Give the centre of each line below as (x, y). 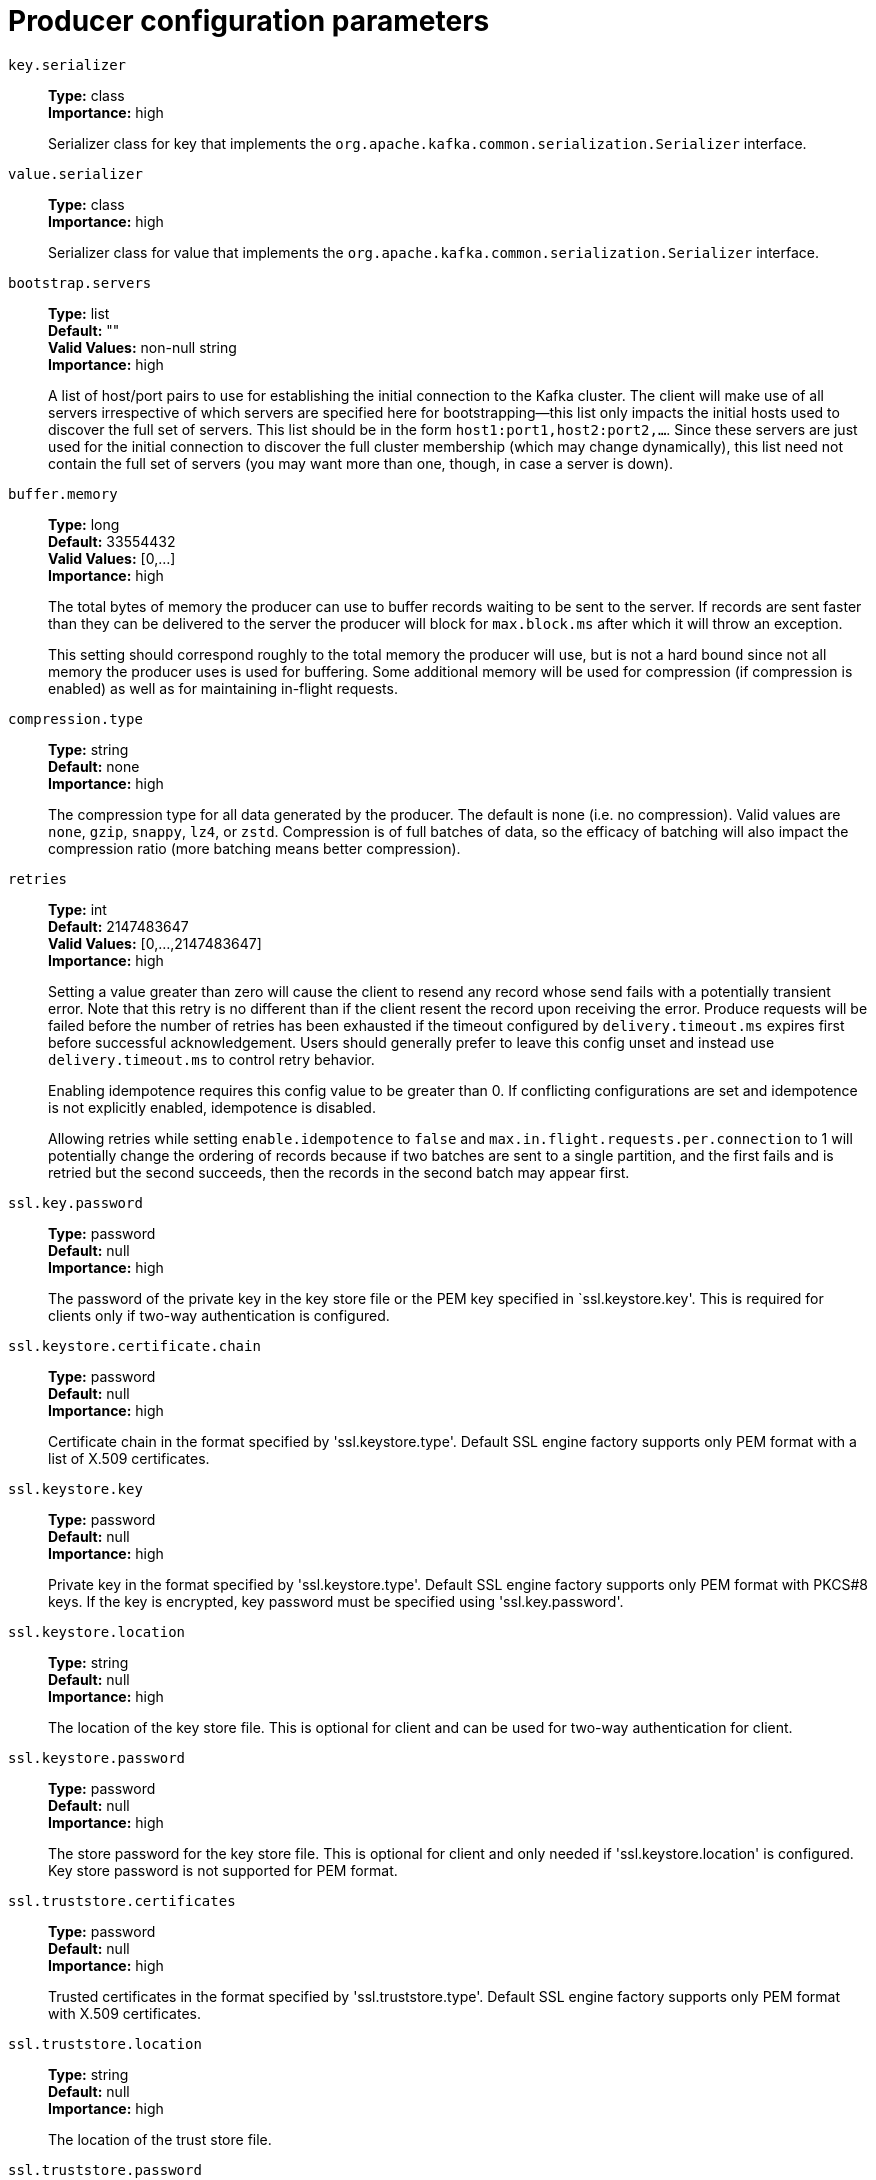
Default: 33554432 (112, 541)
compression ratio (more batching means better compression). (254, 848)
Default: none (94, 766)
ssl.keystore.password (97, 1757)
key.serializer (67, 64)
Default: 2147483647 (118, 926)
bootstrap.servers (80, 282)
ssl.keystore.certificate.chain (134, 1345)
